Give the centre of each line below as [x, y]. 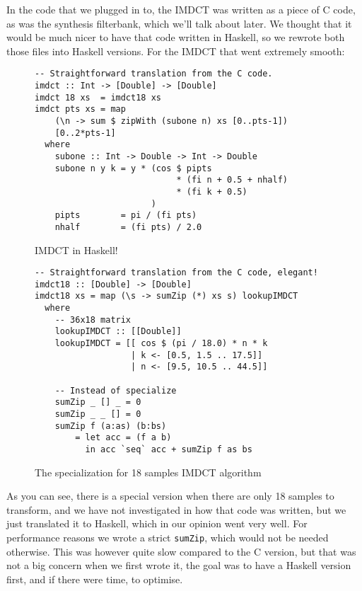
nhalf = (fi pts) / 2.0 [128, 227]
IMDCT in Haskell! [76, 249]
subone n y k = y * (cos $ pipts [133, 168]
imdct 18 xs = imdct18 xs [98, 97]
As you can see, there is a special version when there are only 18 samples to [170, 496]
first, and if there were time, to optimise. [95, 579]
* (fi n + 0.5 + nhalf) [232, 180]
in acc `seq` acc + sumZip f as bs [169, 449]
